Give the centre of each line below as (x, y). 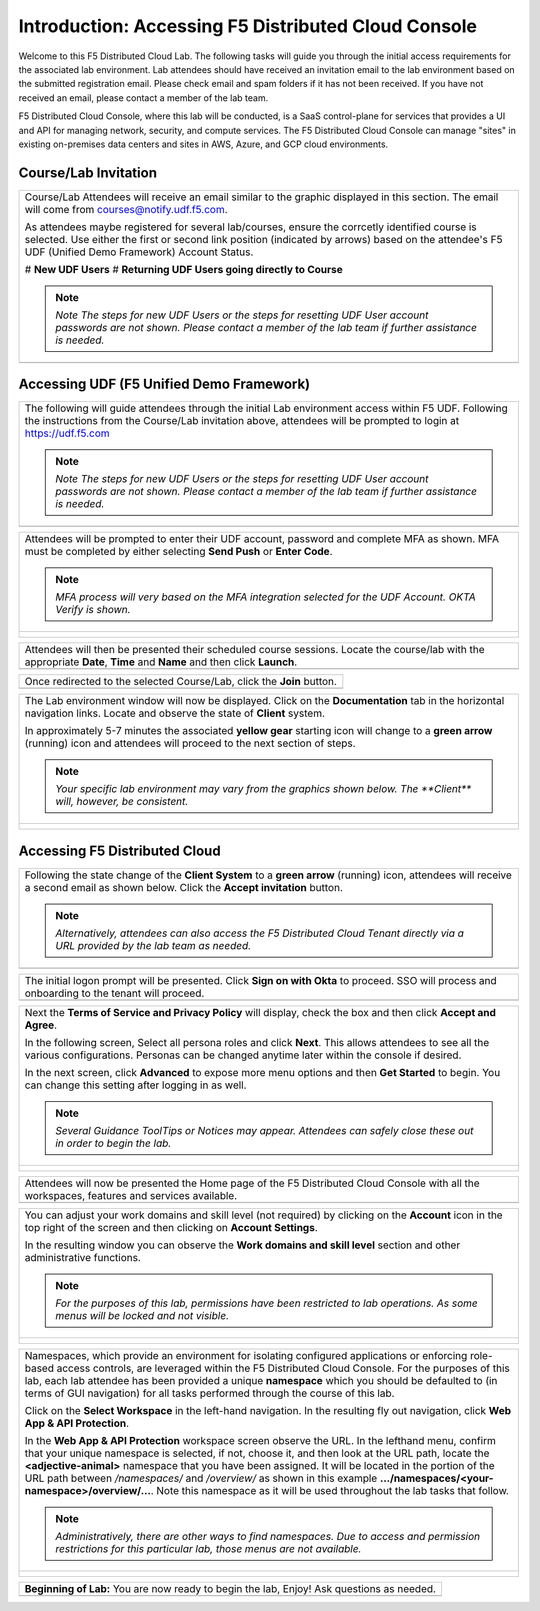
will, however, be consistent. (122, 802)
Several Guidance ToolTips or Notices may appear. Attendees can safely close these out (264, 1130)
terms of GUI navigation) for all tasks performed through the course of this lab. (209, 1393)
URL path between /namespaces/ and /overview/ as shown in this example (201, 1478)
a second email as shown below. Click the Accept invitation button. (184, 887)
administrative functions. (83, 1257)
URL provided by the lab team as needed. (153, 945)
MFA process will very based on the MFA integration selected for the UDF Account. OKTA (265, 597)
